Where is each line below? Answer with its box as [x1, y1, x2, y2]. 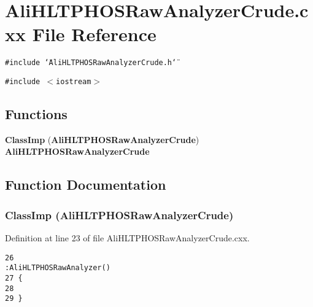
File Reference [32, 21, 156, 47]
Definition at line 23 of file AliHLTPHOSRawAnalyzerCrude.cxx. [5, 231, 250, 244]
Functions [5, 104, 68, 123]
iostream [56, 77, 91, 86]
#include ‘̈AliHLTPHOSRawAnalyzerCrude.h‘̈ [5, 58, 177, 68]
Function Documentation [5, 175, 166, 194]
